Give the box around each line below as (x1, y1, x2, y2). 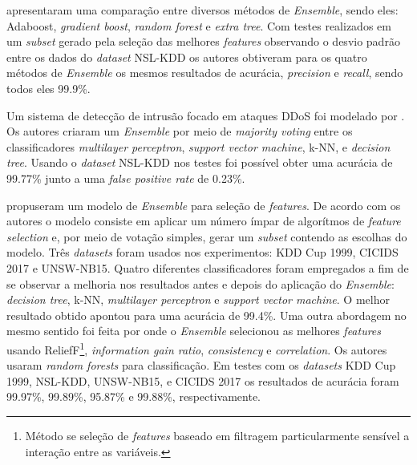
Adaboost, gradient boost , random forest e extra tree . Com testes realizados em (6, 17, 391, 34)
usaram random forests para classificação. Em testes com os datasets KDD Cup (6, 357, 396, 374)
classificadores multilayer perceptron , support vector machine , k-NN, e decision (6, 138, 391, 155)
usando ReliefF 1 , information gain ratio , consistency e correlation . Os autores (6, 338, 387, 358)
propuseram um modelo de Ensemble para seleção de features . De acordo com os (6, 196, 401, 213)
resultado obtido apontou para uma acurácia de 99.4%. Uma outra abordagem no (6, 306, 407, 323)
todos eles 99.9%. (6, 79, 91, 96)
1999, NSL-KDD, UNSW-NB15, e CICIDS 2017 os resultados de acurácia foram (6, 372, 399, 389)
